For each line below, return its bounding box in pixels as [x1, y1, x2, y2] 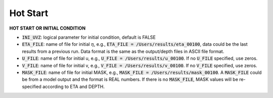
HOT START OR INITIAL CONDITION [9, 25, 86, 31]
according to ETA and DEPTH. [42, 83, 105, 89]
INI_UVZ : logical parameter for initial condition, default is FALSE [22, 34, 156, 40]
